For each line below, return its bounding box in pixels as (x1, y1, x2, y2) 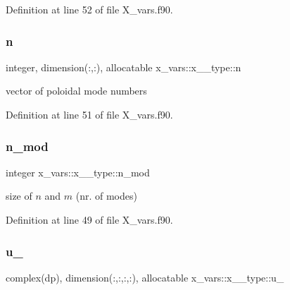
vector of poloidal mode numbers (6, 83, 147, 98)
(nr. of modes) (75, 188, 137, 203)
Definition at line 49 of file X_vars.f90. (6, 212, 173, 226)
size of (6, 188, 32, 203)
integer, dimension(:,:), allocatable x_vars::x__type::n (6, 59, 241, 74)
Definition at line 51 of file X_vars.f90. (6, 107, 173, 121)
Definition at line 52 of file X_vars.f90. (6, 2, 173, 16)
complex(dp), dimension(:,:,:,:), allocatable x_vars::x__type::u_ (6, 270, 284, 284)
